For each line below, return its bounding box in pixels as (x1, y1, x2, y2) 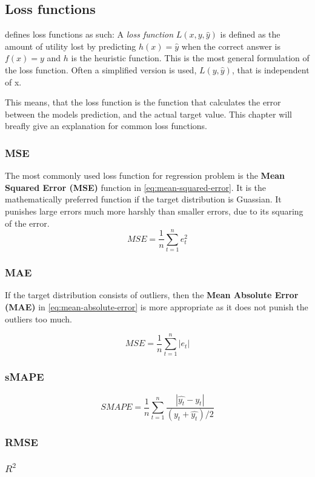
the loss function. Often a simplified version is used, (5, 63, 197, 76)
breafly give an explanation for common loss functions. (5, 119, 207, 132)
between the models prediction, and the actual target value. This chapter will (5, 107, 292, 120)
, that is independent (231, 63, 310, 76)
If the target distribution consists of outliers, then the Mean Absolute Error (5, 289, 299, 301)
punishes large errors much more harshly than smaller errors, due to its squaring (5, 204, 303, 217)
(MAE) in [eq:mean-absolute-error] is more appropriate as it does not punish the (5, 301, 308, 313)
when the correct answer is (181, 39, 280, 52)
